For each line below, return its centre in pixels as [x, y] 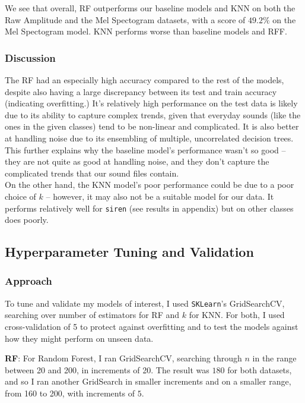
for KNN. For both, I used [237, 315]
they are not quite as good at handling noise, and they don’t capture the [137, 161]
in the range [274, 358]
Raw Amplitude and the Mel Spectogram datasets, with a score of [125, 19]
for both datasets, [260, 369]
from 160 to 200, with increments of [70, 393]
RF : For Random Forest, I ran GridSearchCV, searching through [123, 358]
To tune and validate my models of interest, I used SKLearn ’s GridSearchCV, [145, 303]
